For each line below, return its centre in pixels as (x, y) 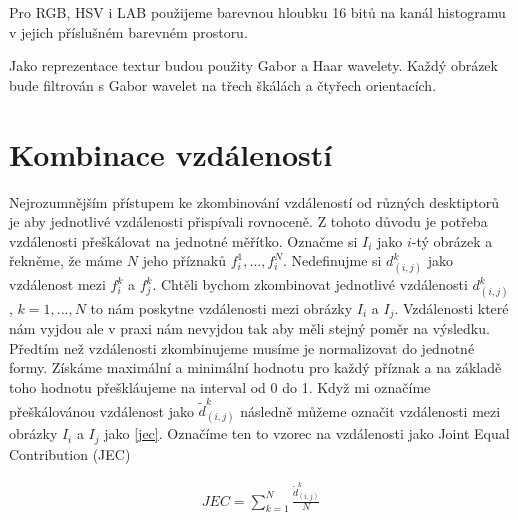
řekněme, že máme (66, 260)
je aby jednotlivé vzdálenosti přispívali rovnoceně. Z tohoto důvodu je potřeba (248, 221)
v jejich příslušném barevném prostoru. (128, 31)
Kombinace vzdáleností (171, 153)
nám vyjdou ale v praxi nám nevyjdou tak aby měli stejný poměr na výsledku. (249, 328)
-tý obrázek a (452, 240)
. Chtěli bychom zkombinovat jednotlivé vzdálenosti (310, 284)
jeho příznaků (184, 260)
